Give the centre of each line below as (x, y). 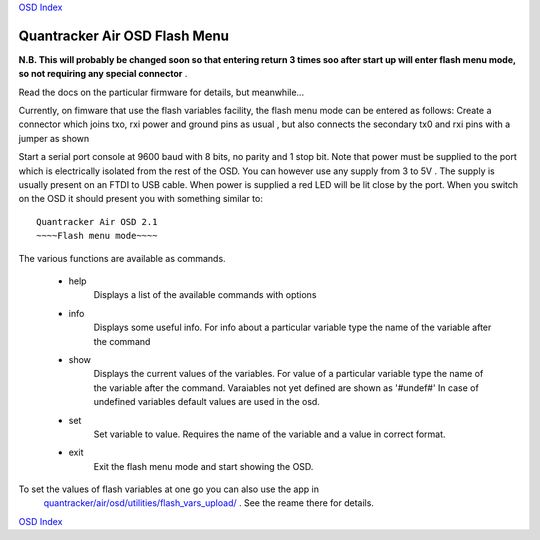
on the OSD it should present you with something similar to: (141, 199)
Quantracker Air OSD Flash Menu (124, 35)
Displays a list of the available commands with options (205, 295)
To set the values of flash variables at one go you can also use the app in (169, 489)
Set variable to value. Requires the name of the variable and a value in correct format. (269, 434)
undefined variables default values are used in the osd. (206, 402)
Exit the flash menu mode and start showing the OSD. (203, 466)
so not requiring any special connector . (103, 74)
